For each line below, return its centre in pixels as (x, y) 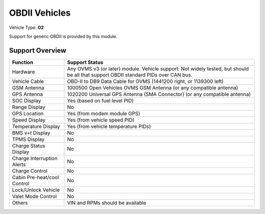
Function (23, 62)
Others (20, 203)
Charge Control (30, 171)
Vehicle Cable (28, 81)
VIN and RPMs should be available (107, 203)
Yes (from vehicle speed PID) (101, 120)
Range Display (29, 107)
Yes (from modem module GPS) (104, 113)
